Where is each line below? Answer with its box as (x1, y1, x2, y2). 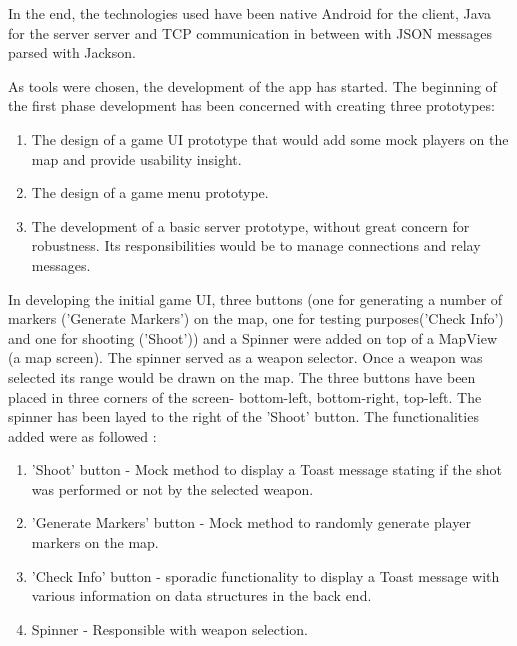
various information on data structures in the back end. (31, 585, 372, 606)
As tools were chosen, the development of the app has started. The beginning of (8, 75, 497, 96)
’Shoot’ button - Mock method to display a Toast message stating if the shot (31, 459, 503, 480)
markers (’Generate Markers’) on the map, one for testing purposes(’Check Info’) (8, 308, 504, 329)
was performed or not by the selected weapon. (31, 478, 314, 499)
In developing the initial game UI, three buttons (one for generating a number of (8, 288, 503, 309)
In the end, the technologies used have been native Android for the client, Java (8, 3, 492, 23)
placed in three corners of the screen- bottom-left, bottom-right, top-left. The (8, 386, 482, 407)
